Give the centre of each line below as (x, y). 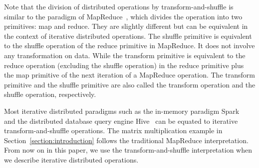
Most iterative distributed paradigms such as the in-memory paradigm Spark (122, 111)
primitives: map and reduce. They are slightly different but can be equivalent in (126, 26)
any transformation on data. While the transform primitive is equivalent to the (125, 55)
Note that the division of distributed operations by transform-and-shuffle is (119, 6)
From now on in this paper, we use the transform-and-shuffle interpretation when (128, 150)
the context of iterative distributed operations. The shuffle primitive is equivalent (128, 36)
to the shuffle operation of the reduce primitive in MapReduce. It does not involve (129, 45)
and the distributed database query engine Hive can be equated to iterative (121, 121)
